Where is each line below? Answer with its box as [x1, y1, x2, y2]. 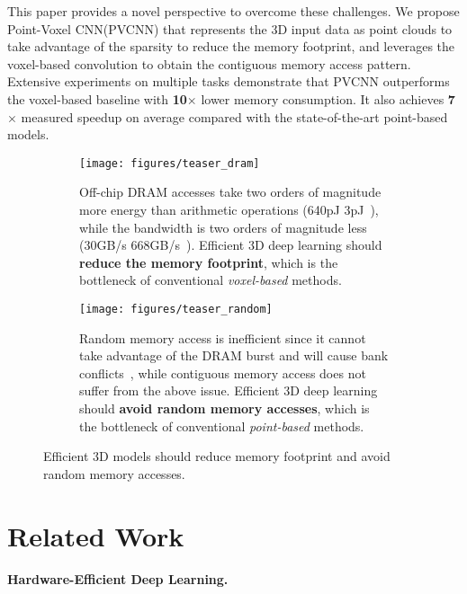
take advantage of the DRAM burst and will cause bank [79, 346, 389, 365]
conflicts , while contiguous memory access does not [79, 363, 366, 382]
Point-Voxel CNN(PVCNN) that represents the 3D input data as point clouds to [7, 19, 453, 38]
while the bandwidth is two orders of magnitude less [79, 217, 367, 236]
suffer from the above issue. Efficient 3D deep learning [79, 381, 378, 400]
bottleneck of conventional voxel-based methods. [79, 270, 342, 289]
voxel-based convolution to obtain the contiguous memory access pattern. [7, 54, 411, 73]
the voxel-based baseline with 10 [7, 89, 187, 108]
